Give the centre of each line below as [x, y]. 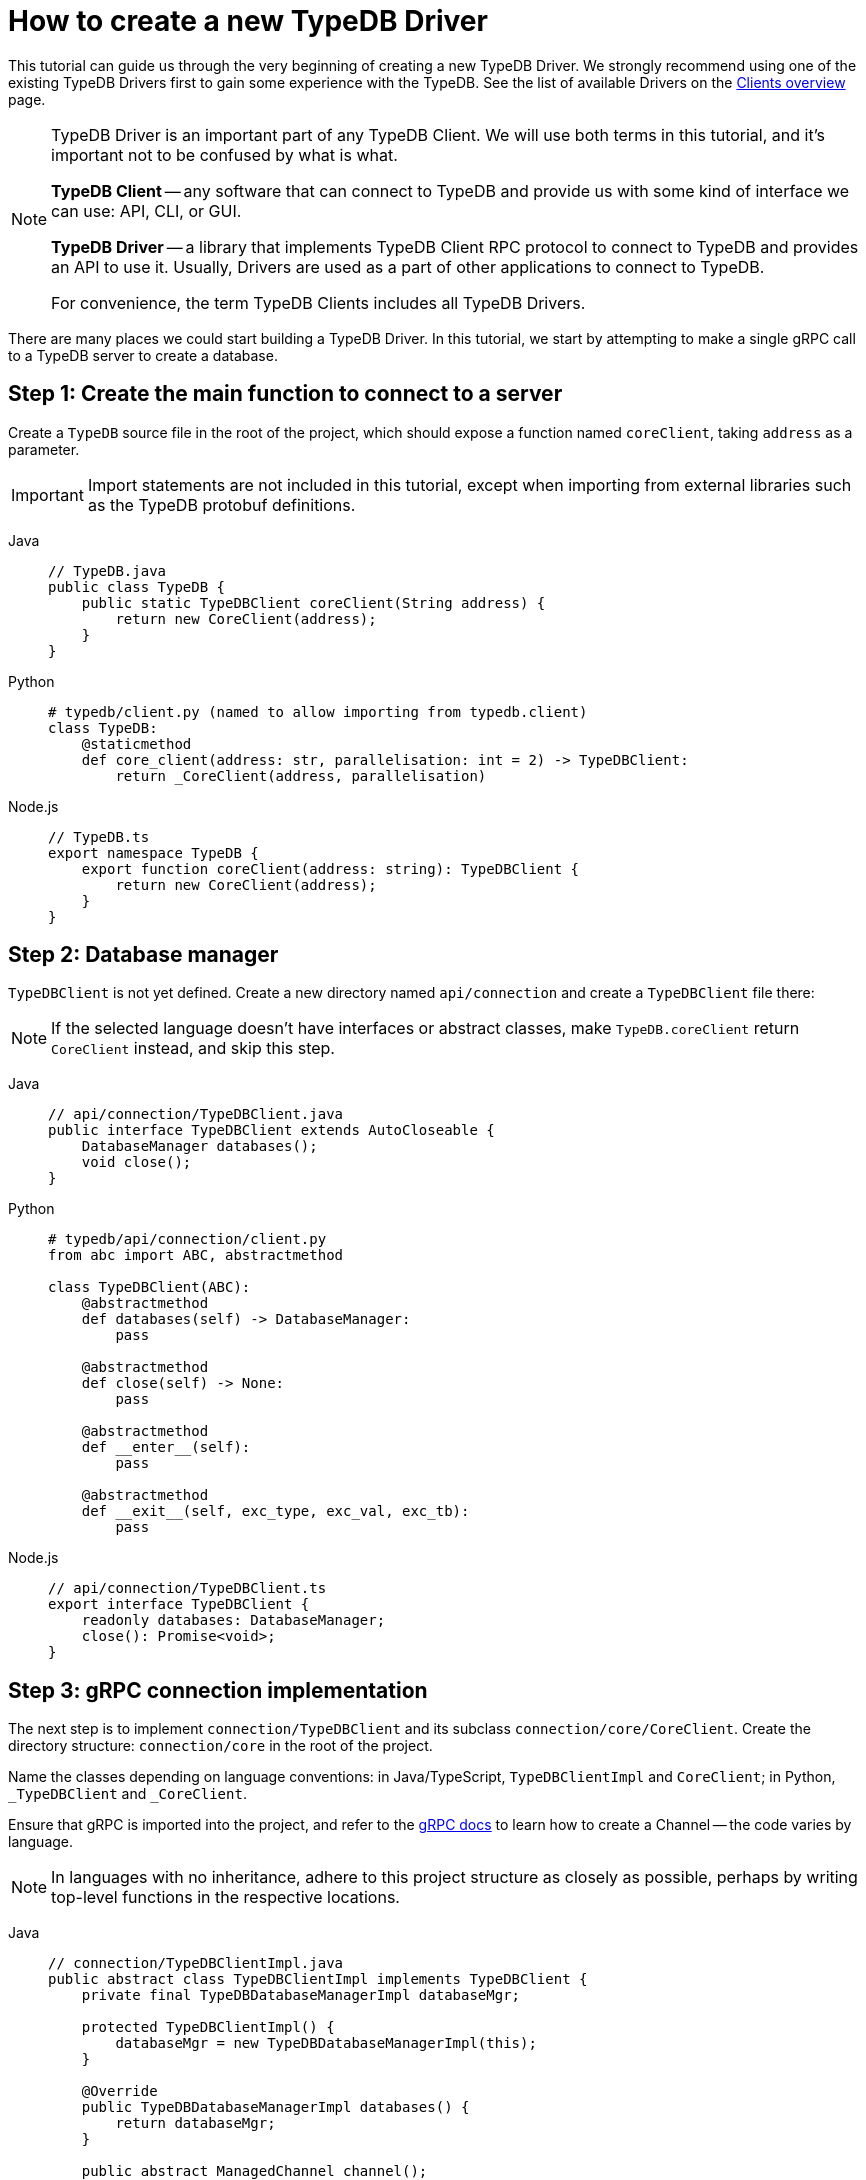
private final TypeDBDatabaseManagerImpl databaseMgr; [301, 1995]
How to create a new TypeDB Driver [248, 21]
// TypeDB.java [107, 570]
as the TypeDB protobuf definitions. [221, 504]
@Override [119, 2091]
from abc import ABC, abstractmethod [196, 1255]
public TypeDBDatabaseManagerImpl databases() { [275, 2107]
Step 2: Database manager [143, 955]
